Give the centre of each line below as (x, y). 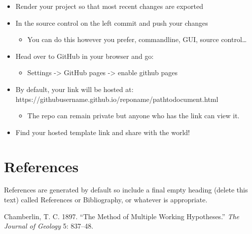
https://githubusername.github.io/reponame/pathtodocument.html (117, 99)
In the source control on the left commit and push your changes (112, 23)
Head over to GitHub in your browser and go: (85, 56)
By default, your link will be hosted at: (74, 89)
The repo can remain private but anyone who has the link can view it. (133, 116)
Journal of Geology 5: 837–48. (49, 226)
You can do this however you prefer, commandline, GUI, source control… (137, 39)
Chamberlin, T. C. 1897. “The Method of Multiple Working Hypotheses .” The (122, 216)
